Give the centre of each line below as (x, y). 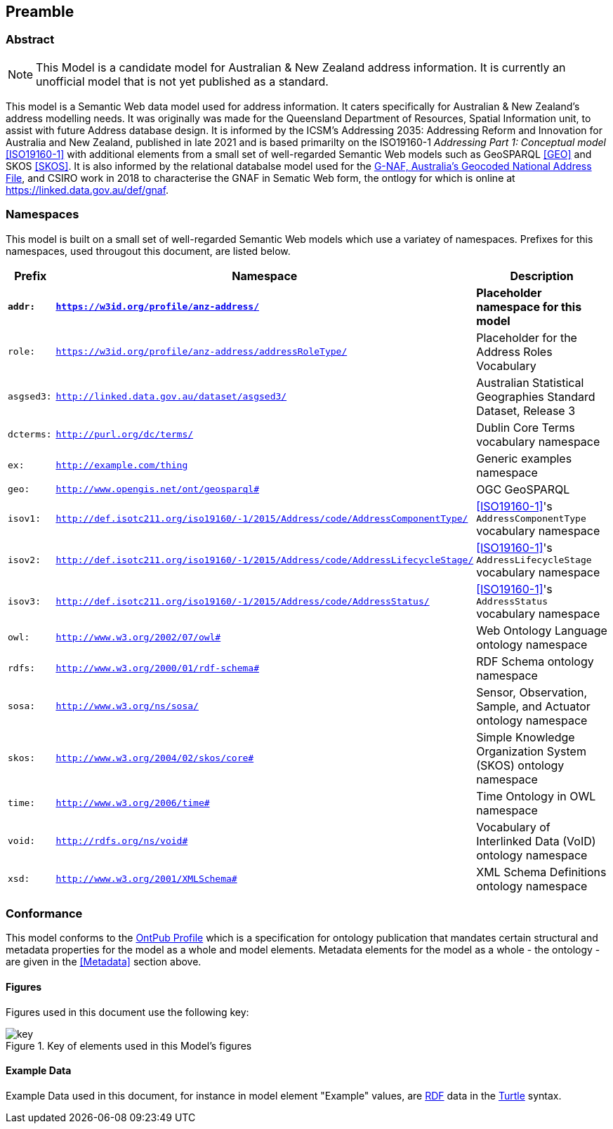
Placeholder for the (527, 337)
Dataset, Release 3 (526, 410)
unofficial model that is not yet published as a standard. (182, 81)
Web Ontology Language (542, 630)
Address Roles (514, 351)
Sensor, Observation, (532, 692)
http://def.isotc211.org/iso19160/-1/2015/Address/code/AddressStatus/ (243, 601)
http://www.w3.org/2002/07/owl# (138, 638)
